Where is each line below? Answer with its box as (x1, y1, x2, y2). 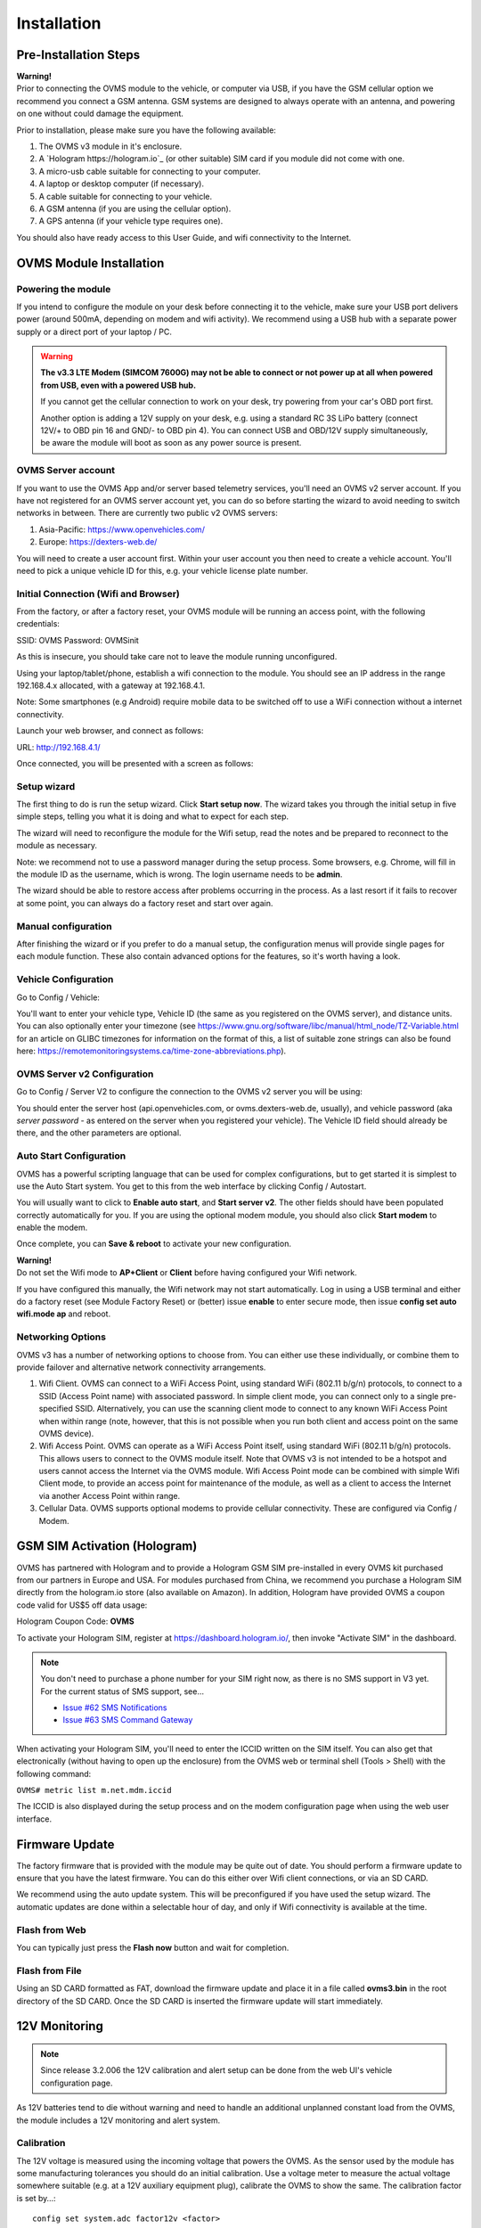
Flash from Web (16, 1923, 86, 1936)
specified (38, 1404, 73, 1414)
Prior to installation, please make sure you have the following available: (16, 125, 276, 135)
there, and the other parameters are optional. (16, 1127, 182, 1138)
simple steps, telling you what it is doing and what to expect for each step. (16, 811, 289, 822)
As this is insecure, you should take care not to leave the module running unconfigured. (16, 651, 338, 662)
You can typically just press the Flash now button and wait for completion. (16, 1943, 289, 1954)
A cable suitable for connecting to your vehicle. (38, 191, 213, 201)
